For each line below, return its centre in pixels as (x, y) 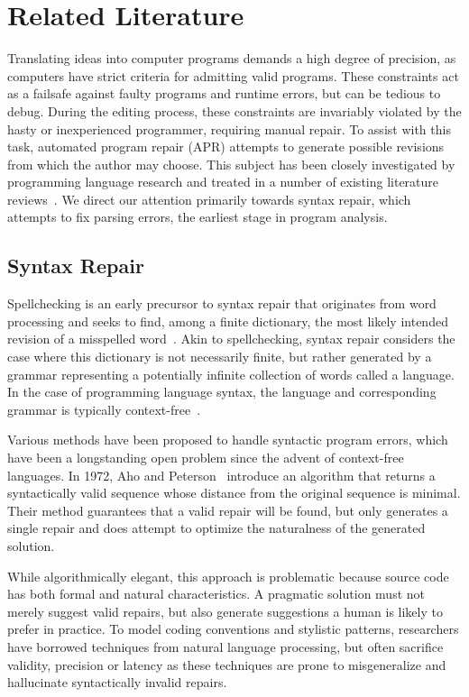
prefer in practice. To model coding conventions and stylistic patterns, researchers (233, 629)
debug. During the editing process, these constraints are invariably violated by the (234, 110)
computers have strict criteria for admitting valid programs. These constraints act (233, 75)
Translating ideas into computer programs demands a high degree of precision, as (232, 58)
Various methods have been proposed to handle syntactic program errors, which (228, 440)
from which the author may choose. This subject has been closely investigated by (231, 164)
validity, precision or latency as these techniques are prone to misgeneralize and (227, 664)
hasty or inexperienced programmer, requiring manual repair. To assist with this (229, 128)
